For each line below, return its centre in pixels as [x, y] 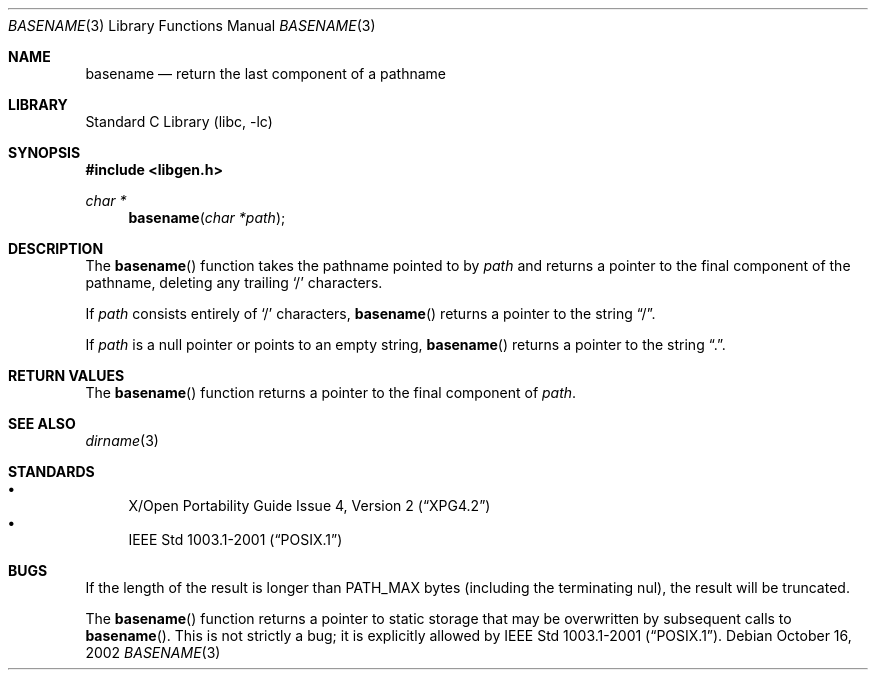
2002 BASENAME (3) [153, 652]
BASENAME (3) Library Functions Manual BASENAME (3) [192, 25]
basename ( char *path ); [207, 217]
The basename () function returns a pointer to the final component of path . [331, 392]
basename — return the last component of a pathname [265, 73]
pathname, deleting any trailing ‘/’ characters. [234, 282]
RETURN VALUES [66, 375]
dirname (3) [122, 440]
